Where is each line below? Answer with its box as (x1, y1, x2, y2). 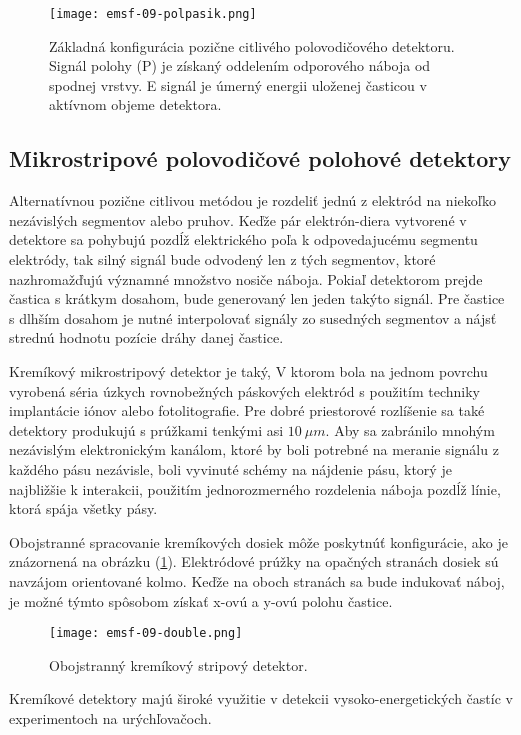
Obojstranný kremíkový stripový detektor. (49, 654, 308, 675)
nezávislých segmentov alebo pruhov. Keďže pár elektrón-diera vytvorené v (9, 209, 467, 230)
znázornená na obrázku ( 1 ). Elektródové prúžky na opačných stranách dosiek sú (9, 551, 499, 572)
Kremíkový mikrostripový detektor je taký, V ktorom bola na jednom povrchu (9, 360, 488, 381)
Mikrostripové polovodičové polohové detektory (9, 143, 511, 174)
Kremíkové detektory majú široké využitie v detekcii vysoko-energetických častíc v (9, 688, 513, 709)
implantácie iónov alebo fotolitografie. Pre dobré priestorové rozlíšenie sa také (9, 400, 485, 421)
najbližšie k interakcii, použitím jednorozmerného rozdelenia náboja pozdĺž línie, (9, 478, 501, 499)
